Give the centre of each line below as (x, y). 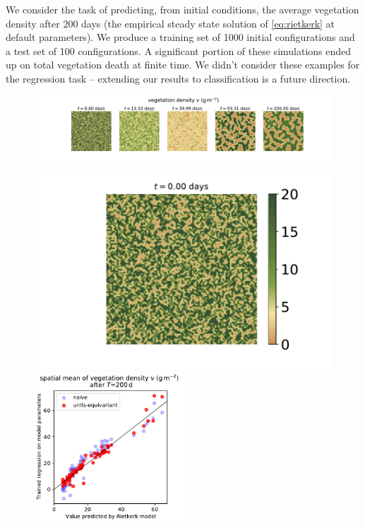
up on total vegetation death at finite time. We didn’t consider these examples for (183, 65)
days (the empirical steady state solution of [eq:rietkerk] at (208, 23)
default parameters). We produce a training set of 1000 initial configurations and (180, 37)
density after (33, 23)
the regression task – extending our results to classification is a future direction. (178, 78)
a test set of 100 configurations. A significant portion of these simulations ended (179, 50)
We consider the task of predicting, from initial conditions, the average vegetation (182, 9)
